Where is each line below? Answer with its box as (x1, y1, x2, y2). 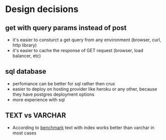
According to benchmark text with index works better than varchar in (12, 124, 154, 130)
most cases (12, 129, 36, 136)
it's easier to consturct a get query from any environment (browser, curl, (12, 37, 161, 43)
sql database (5, 67, 46, 76)
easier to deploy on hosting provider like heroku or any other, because (12, 86, 157, 92)
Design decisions (5, 4, 78, 15)
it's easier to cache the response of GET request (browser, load (12, 48, 143, 53)
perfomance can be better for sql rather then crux (12, 80, 115, 86)
